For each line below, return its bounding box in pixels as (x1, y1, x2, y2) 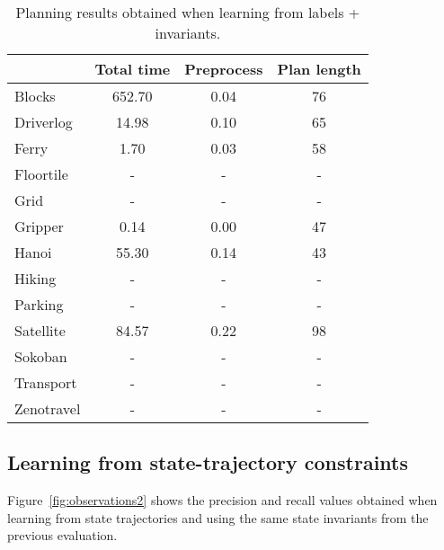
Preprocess (184, 58, 263, 79)
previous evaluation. (7, 526, 118, 545)
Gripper (14, 216, 64, 236)
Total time (94, 58, 171, 79)
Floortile (14, 164, 68, 184)
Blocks (14, 85, 56, 106)
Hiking (14, 268, 57, 288)
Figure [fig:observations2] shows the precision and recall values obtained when (7, 491, 438, 510)
